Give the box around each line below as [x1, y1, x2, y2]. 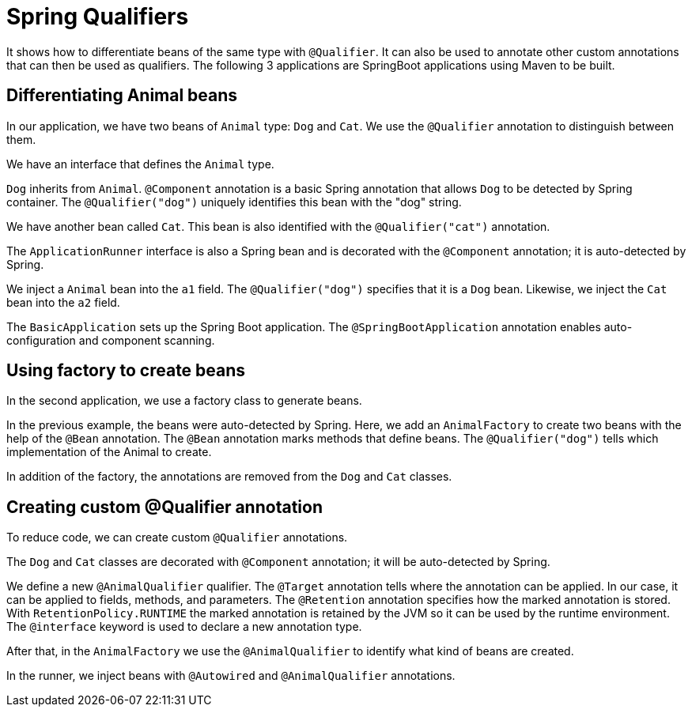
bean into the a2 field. [6, 295, 120, 309]
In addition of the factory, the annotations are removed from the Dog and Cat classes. [6, 470, 452, 484]
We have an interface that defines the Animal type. [6, 157, 274, 171]
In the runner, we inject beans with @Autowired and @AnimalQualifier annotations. [6, 669, 456, 683]
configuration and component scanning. [6, 333, 215, 347]
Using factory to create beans [6, 360, 246, 381]
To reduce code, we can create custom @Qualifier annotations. [6, 530, 348, 545]
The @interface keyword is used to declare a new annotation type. [6, 620, 362, 634]
